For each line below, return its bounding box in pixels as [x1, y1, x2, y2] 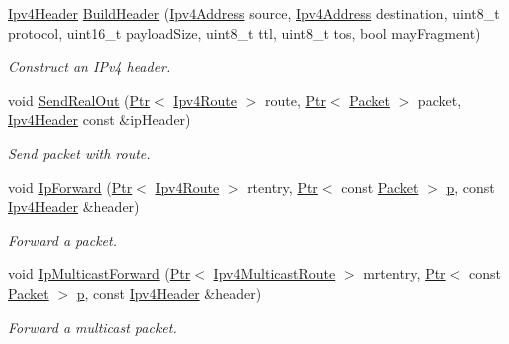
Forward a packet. [8, 229, 117, 250]
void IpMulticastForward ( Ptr [8, 263, 191, 284]
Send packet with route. [8, 142, 151, 163]
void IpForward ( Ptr [8, 176, 133, 197]
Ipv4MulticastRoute [213, 263, 336, 284]
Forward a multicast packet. [8, 316, 177, 337]
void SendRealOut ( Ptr [8, 89, 151, 110]
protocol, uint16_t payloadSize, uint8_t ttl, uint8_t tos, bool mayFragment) [8, 22, 481, 43]
